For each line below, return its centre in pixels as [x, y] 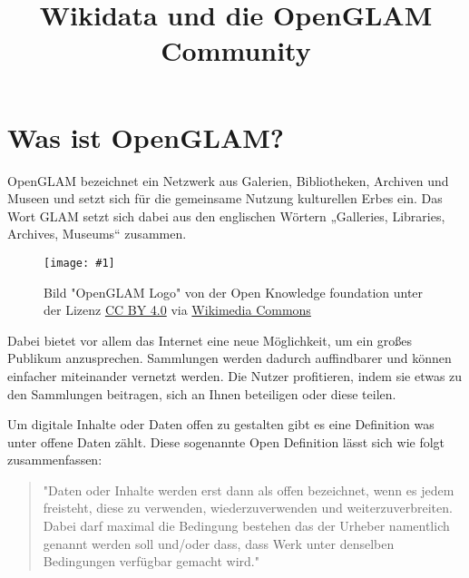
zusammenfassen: [55, 460]
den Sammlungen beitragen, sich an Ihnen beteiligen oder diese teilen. [202, 393]
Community [236, 50]
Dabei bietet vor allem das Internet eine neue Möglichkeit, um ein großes [210, 340]
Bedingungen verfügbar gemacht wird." [151, 561]
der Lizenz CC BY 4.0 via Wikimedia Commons [177, 310]
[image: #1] [79, 263]
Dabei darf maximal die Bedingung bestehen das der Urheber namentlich [246, 526]
